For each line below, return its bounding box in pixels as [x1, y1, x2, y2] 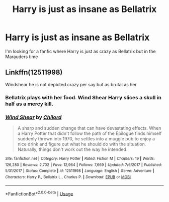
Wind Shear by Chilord [5, 114, 62, 121]
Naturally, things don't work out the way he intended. [17, 146, 128, 152]
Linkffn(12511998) [5, 68, 63, 77]
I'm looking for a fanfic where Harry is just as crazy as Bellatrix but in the [5, 48, 156, 54]
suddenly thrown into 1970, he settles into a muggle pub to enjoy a [17, 135, 155, 141]
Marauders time [5, 54, 38, 60]
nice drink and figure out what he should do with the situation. [17, 141, 146, 147]
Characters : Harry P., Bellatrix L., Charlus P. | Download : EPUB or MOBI [5, 174, 131, 179]
